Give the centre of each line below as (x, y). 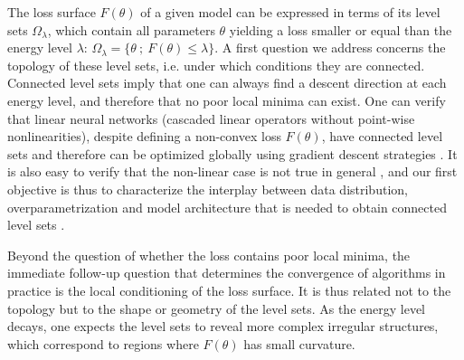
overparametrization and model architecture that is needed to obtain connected (227, 207)
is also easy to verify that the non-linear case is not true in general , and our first (232, 171)
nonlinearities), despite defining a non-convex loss (144, 136)
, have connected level (382, 136)
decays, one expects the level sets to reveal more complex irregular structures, (223, 326)
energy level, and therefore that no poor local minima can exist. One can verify (227, 100)
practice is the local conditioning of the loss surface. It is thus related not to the (229, 290)
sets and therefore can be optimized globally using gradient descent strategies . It (232, 153)
